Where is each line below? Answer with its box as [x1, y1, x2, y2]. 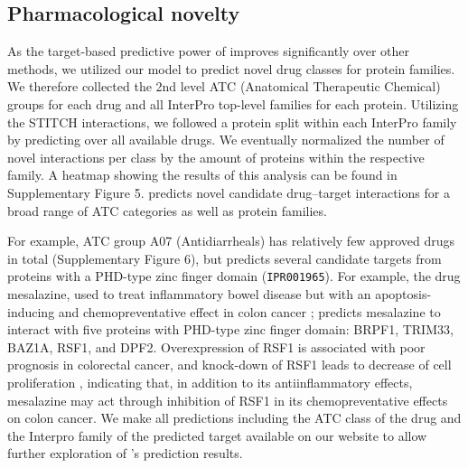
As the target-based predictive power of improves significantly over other [7, 42, 410, 61]
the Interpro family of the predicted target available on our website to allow [7, 426, 427, 445]
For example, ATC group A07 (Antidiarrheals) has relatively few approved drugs [7, 231, 455, 250]
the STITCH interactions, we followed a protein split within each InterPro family [7, 112, 457, 131]
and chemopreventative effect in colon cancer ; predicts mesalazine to [58, 302, 441, 321]
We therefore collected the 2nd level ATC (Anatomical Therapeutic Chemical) [7, 77, 441, 96]
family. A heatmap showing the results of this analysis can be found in [7, 165, 398, 184]
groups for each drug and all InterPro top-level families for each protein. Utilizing [7, 94, 459, 113]
